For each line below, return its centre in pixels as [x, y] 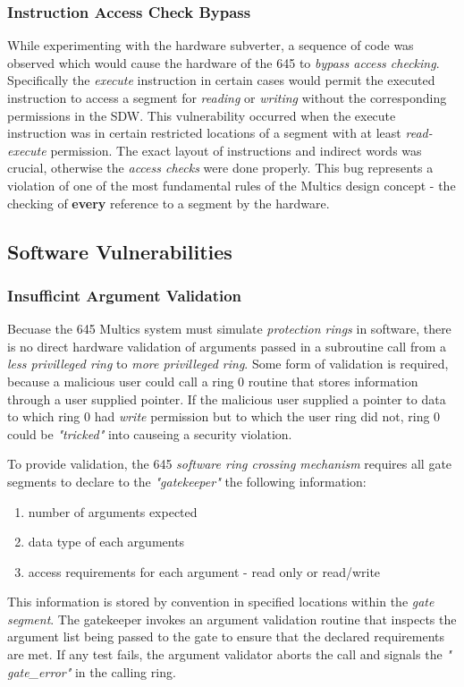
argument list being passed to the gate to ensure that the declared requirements [226, 636]
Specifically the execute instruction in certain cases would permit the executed [221, 80]
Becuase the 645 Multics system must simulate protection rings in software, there [229, 329]
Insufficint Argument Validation [125, 295]
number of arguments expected [113, 511]
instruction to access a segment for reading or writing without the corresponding [227, 98]
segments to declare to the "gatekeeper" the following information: [187, 481]
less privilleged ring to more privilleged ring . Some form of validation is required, [228, 364]
